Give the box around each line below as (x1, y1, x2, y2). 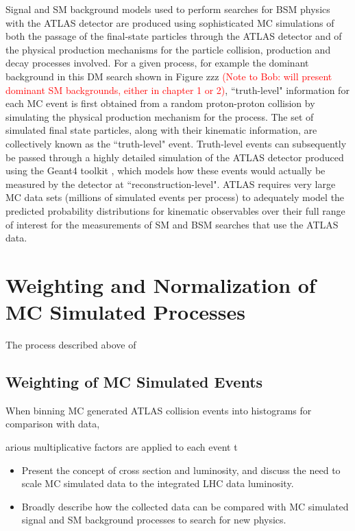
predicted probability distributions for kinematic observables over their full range (5, 203, 345, 217)
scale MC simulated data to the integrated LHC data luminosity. (21, 476, 294, 491)
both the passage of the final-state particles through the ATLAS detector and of (5, 29, 342, 43)
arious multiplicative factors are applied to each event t (5, 439, 238, 453)
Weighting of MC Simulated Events (5, 370, 263, 392)
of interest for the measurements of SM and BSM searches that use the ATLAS (5, 217, 339, 231)
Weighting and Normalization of (5, 270, 316, 298)
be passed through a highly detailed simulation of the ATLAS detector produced (5, 150, 344, 164)
